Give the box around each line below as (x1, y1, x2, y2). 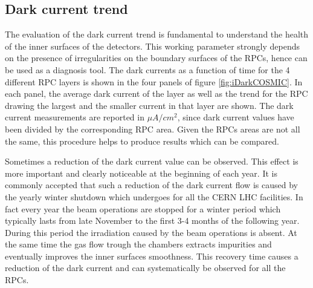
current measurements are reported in (5, 111, 144, 123)
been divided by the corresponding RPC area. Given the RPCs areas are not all (5, 122, 300, 135)
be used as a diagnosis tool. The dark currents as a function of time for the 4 (5, 63, 290, 76)
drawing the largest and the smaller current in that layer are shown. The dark (5, 99, 294, 111)
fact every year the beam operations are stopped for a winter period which (5, 202, 281, 215)
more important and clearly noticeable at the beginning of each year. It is (5, 166, 277, 179)
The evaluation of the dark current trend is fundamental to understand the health (5, 28, 309, 41)
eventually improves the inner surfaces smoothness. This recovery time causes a (5, 249, 298, 262)
